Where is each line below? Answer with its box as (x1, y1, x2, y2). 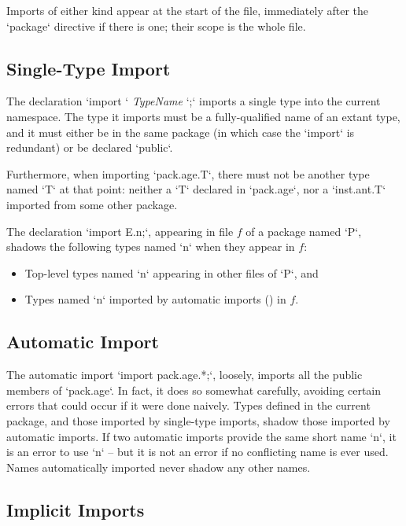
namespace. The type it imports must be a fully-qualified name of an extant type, (6, 108, 400, 124)
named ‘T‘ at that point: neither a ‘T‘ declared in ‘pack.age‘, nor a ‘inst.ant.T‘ (6, 181, 386, 197)
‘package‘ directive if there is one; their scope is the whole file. (6, 17, 306, 34)
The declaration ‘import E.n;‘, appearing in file (6, 223, 234, 239)
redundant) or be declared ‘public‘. (6, 139, 173, 156)
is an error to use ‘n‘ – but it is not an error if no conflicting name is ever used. (6, 443, 389, 460)
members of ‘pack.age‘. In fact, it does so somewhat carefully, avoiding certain (6, 381, 382, 398)
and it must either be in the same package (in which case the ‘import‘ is (6, 123, 355, 140)
